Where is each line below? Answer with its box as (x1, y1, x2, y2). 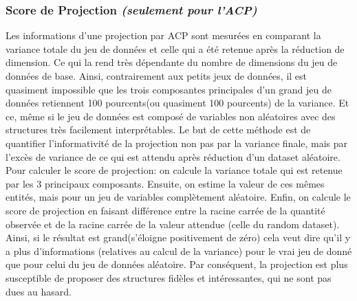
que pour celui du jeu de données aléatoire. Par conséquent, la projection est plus (6, 257, 348, 271)
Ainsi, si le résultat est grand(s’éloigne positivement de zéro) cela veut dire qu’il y (6, 230, 351, 245)
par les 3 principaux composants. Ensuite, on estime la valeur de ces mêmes (6, 176, 325, 190)
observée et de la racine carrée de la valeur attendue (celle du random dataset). (6, 216, 340, 231)
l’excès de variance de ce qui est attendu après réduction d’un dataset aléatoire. (6, 149, 340, 164)
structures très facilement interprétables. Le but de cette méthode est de (6, 122, 311, 137)
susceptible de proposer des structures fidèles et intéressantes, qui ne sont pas (6, 270, 332, 285)
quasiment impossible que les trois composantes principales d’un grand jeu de (6, 82, 332, 96)
